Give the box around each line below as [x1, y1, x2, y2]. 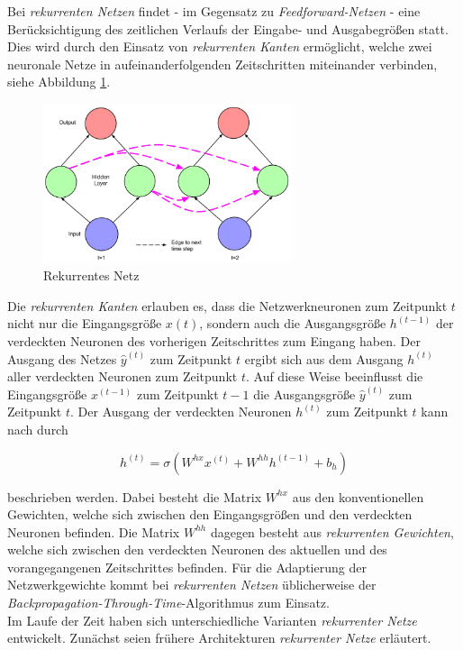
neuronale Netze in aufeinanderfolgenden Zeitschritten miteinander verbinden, [7, 54, 438, 73]
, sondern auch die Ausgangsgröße [199, 314, 386, 333]
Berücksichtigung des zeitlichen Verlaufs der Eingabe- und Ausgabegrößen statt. [7, 19, 449, 38]
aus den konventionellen [292, 487, 424, 506]
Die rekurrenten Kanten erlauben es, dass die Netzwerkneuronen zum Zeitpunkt [7, 296, 448, 315]
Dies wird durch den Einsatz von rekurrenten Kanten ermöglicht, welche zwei [7, 37, 432, 56]
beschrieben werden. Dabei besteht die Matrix [7, 487, 262, 506]
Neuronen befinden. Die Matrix [7, 522, 180, 541]
